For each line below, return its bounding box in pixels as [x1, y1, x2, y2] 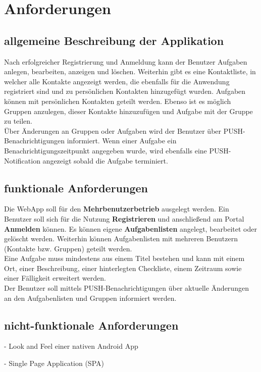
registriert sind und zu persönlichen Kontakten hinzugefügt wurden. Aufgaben [4, 86, 246, 96]
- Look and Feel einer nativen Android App [4, 341, 138, 351]
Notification [4, 155, 40, 166]
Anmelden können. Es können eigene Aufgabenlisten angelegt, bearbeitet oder [4, 223, 257, 234]
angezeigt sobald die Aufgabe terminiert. [42, 155, 168, 166]
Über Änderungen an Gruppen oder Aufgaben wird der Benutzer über [4, 125, 222, 136]
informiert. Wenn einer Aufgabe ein [67, 135, 177, 146]
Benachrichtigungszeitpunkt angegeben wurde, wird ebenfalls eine [4, 145, 207, 155]
